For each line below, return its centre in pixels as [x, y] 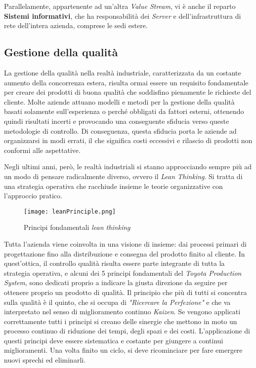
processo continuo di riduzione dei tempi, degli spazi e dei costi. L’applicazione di [127, 331]
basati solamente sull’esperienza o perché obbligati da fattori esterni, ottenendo [124, 111]
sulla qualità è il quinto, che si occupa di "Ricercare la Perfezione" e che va [117, 302]
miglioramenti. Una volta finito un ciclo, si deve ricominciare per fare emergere [123, 350]
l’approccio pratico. [33, 196]
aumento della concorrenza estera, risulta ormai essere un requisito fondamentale [126, 82]
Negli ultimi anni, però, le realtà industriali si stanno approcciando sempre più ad [128, 166]
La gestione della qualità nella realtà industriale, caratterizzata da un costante [123, 72]
